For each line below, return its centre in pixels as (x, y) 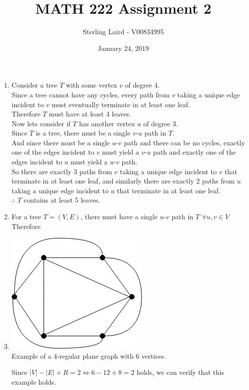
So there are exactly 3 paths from (62, 171)
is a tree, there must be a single (83, 133)
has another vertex (107, 123)
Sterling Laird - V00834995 (123, 32)
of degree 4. (142, 85)
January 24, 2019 (123, 48)
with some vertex (91, 85)
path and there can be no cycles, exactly (184, 142)
